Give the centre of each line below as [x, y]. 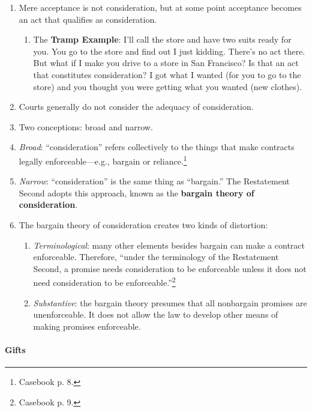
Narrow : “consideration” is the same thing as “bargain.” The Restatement [154, 181]
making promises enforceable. [87, 326]
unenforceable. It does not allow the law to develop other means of [156, 314]
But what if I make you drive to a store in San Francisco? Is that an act [166, 63]
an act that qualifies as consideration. [88, 19]
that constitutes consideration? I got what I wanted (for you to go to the [167, 74]
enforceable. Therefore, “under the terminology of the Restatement [156, 257]
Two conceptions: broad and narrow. [86, 126]
